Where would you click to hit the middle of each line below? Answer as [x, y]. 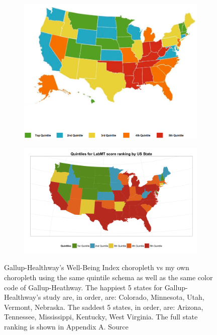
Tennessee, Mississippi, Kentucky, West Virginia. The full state [101, 317]
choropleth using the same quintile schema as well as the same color [108, 277]
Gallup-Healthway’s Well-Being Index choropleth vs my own [97, 267]
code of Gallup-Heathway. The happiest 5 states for [83, 287]
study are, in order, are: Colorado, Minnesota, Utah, [124, 297]
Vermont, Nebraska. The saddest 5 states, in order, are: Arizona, [104, 307]
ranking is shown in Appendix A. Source [66, 327]
